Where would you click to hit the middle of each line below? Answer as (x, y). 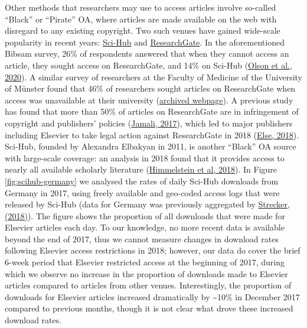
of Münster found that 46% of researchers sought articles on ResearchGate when (150, 88)
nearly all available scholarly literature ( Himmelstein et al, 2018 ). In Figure (141, 169)
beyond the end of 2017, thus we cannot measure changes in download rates (142, 238)
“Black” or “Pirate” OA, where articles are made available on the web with (141, 19)
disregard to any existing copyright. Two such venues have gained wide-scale (143, 30)
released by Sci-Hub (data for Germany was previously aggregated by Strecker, (147, 204)
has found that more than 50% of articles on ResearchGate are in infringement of (152, 111)
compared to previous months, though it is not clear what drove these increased (149, 308)
